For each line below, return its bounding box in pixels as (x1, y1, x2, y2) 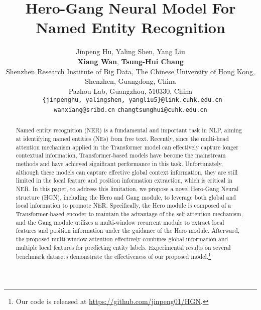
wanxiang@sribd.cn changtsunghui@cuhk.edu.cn (54, 106, 207, 113)
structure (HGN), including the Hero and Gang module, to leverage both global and (16, 193, 236, 201)
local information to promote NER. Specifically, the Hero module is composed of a (16, 201, 231, 210)
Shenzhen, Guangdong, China (85, 76, 176, 86)
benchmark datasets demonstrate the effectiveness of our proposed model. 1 (16, 251, 211, 261)
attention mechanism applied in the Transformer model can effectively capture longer (16, 142, 239, 151)
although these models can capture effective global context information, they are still (16, 168, 238, 176)
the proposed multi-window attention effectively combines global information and (16, 234, 228, 243)
